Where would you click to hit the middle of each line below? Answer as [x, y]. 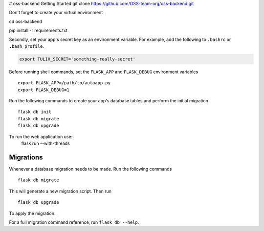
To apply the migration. [32, 213]
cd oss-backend [26, 21]
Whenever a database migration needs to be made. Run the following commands [90, 169]
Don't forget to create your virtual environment [56, 13]
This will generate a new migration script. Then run [60, 191]
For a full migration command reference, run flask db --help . [74, 222]
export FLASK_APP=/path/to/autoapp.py [64, 83]
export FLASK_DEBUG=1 [44, 90]
